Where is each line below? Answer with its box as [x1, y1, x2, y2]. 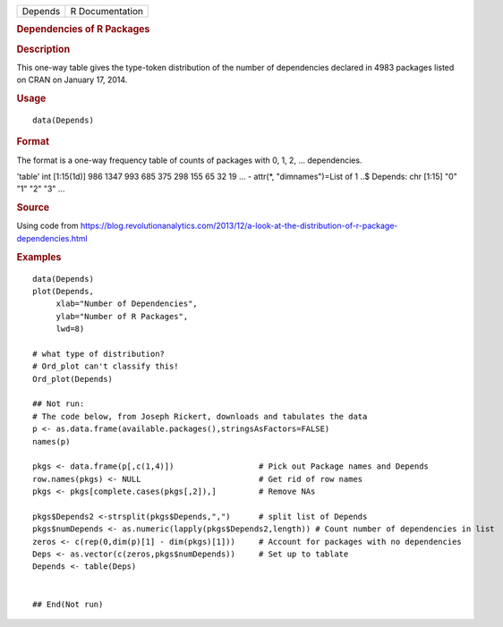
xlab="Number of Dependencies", [55, 299, 199, 309]
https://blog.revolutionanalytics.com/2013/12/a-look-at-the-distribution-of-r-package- [80, 220, 398, 232]
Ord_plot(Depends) [32, 374, 114, 384]
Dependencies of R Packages [16, 23, 150, 36]
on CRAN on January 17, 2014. [16, 74, 128, 85]
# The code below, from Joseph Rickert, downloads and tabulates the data [32, 411, 368, 421]
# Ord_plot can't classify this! [32, 361, 179, 371]
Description [16, 43, 71, 55]
